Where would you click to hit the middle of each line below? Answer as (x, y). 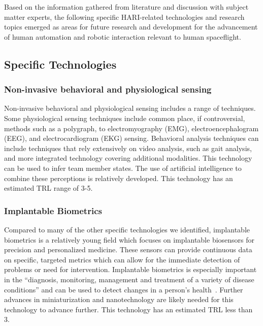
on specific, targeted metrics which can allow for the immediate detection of (122, 259)
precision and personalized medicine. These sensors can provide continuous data (128, 249)
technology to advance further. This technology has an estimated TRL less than (128, 309)
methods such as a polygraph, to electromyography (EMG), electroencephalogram (131, 128)
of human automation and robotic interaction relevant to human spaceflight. (123, 36)
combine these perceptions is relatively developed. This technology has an (119, 178)
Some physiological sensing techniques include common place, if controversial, (125, 118)
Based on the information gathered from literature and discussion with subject (126, 7)
